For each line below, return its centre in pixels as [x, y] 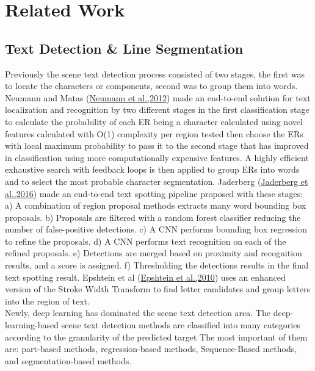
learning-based [32, 325]
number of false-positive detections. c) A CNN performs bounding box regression [156, 229]
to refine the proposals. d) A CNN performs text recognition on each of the [146, 241]
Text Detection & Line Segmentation [124, 48]
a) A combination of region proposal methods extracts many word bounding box [156, 205]
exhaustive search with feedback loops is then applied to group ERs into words [152, 169]
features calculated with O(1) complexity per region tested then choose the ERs [154, 133]
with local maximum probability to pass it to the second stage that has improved [157, 146]
